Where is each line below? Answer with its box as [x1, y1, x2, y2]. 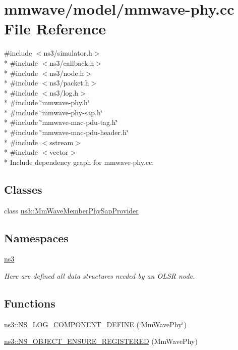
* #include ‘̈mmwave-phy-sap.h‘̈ [4, 107, 103, 117]
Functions [4, 295, 55, 311]
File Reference [4, 18, 106, 39]
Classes [4, 181, 42, 197]
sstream [49, 137, 74, 147]
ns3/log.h [49, 87, 79, 98]
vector [49, 147, 69, 157]
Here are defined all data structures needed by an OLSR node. [4, 271, 195, 281]
